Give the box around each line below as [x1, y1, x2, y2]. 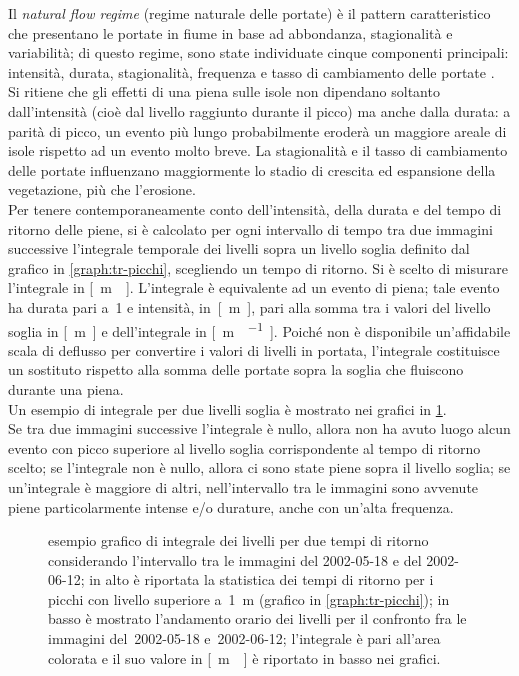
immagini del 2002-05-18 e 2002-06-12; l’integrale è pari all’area [48, 628, 441, 649]
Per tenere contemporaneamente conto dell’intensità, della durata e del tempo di [8, 198, 502, 219]
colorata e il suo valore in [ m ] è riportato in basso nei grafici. [48, 647, 441, 668]
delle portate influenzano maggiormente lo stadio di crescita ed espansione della [8, 159, 496, 180]
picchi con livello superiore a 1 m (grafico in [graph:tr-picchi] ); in [48, 588, 450, 609]
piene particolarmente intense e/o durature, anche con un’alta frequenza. [8, 496, 454, 517]
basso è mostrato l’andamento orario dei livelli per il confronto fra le [48, 608, 467, 629]
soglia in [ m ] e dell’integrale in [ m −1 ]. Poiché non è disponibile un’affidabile [8, 317, 511, 341]
